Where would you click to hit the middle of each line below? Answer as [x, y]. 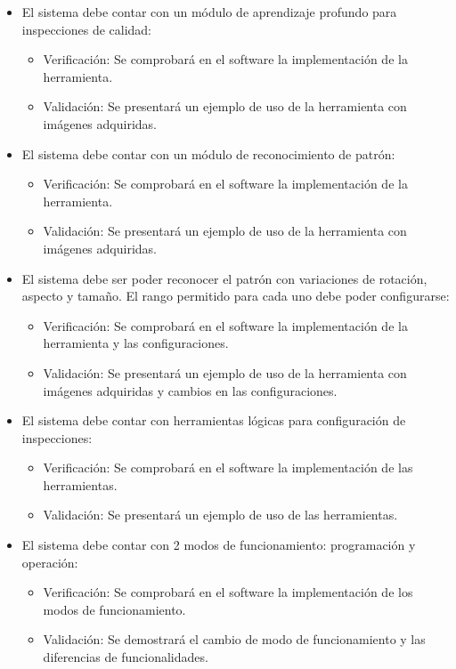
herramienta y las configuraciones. [136, 343]
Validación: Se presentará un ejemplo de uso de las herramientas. [220, 515]
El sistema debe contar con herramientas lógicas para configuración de [214, 420]
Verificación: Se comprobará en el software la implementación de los [228, 592]
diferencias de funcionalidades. [126, 657]
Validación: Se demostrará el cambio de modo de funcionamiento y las [234, 639]
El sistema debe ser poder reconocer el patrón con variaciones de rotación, [224, 278]
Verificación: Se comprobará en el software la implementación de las [228, 467]
